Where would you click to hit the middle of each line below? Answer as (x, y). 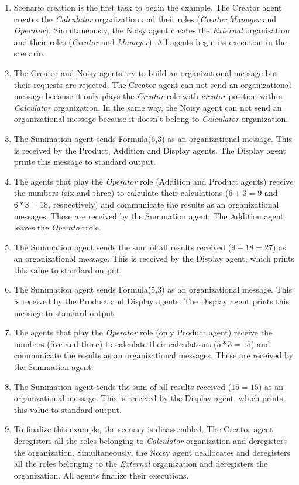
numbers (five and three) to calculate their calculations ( (115, 343)
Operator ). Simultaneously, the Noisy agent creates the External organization (152, 30)
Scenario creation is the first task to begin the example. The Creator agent (148, 7)
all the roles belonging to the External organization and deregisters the (141, 464)
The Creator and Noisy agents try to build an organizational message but (146, 72)
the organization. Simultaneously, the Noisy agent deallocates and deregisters (152, 452)
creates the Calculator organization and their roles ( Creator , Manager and (145, 18)
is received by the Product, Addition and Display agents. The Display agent (150, 150)
